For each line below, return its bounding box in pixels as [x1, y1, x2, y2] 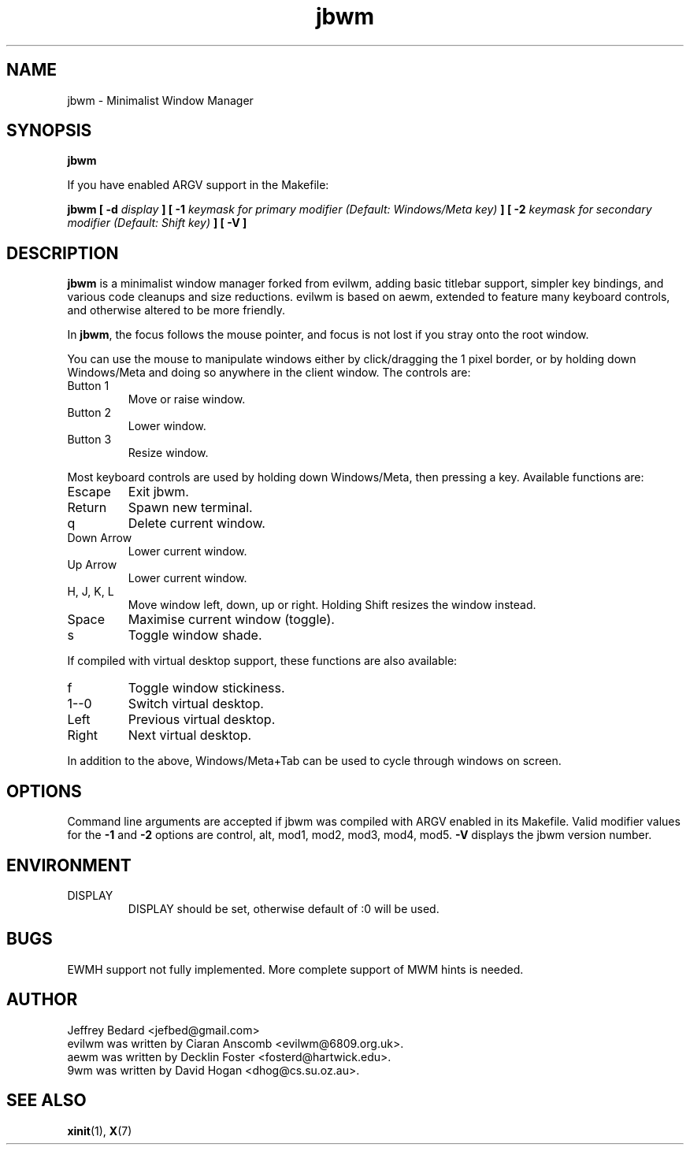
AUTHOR [6, 989, 78, 1010]
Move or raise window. [128, 392, 246, 407]
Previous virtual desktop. [128, 711, 276, 728]
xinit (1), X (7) [67, 1123, 132, 1138]
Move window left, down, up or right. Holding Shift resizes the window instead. [128, 598, 536, 612]
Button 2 [67, 406, 111, 420]
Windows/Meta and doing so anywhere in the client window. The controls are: [67, 366, 471, 380]
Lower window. [128, 419, 206, 433]
